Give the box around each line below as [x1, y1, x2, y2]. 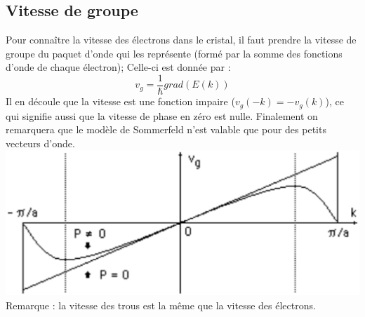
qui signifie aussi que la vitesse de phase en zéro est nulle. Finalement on [6, 108, 318, 123]
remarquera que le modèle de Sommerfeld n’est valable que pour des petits [6, 122, 326, 137]
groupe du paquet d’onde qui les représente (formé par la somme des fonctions [6, 46, 343, 60]
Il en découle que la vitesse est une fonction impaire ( [6, 94, 235, 109]
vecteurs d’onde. [6, 135, 75, 150]
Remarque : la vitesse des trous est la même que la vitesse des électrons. [6, 298, 316, 313]
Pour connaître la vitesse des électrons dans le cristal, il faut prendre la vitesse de [6, 32, 357, 47]
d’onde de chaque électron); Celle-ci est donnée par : [6, 60, 231, 74]
